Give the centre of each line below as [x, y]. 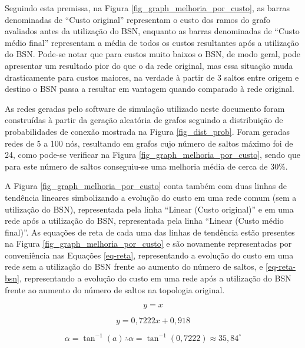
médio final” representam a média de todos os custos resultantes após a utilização [152, 42]
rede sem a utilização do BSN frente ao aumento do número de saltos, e [134, 266]
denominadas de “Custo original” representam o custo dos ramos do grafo [137, 19]
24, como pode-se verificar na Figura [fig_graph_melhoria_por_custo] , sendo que [152, 155]
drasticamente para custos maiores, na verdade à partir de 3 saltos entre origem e [152, 77]
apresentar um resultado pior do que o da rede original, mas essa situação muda [149, 65]
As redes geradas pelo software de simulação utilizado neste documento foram [145, 108]
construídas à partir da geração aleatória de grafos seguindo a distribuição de [144, 120]
